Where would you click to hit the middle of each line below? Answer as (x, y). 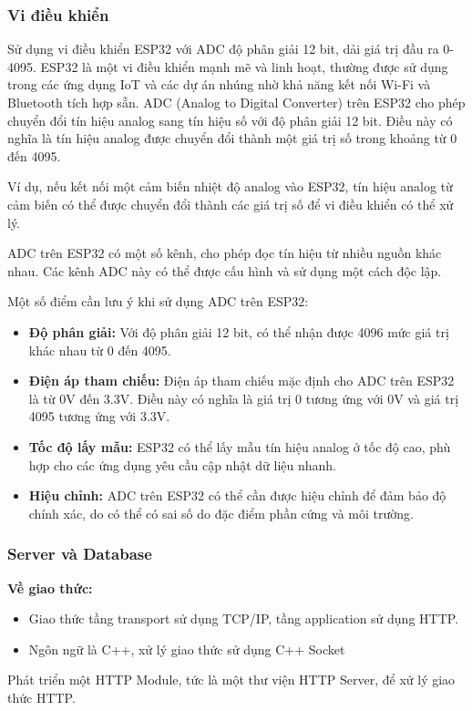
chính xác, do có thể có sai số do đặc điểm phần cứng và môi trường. (221, 513)
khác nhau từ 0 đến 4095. (100, 350)
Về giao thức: (50, 587)
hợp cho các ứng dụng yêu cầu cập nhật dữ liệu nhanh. (182, 464)
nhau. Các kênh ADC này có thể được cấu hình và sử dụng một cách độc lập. (225, 270)
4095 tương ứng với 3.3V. (99, 416)
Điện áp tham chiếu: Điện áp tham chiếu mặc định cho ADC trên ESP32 (241, 381)
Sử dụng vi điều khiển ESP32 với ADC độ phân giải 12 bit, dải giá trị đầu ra (223, 49)
